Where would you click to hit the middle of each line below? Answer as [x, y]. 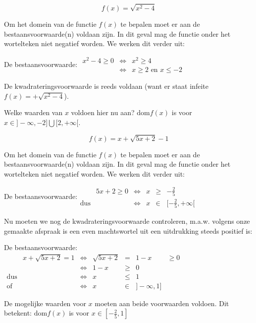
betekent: [18, 313]
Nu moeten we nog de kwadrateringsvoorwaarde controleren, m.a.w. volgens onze [127, 221]
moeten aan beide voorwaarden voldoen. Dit [162, 303]
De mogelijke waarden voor [45, 303]
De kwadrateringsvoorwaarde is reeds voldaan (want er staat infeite [106, 86]
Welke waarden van [33, 112]
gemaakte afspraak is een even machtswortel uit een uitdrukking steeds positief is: [128, 230]
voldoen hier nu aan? [103, 112]
